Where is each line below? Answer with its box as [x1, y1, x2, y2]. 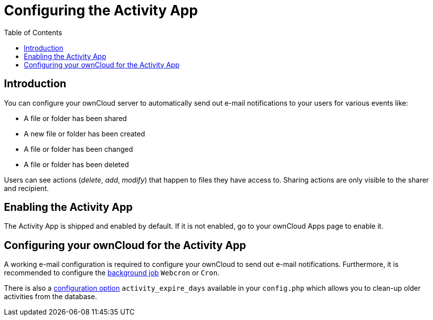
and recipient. [4, 184, 49, 192]
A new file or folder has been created [24, 129, 145, 138]
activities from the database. [4, 292, 97, 301]
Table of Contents [4, 28, 62, 37]
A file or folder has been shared [24, 114, 127, 123]
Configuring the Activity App [4, 2, 198, 19]
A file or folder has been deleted [24, 160, 129, 169]
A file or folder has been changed [24, 144, 133, 153]
